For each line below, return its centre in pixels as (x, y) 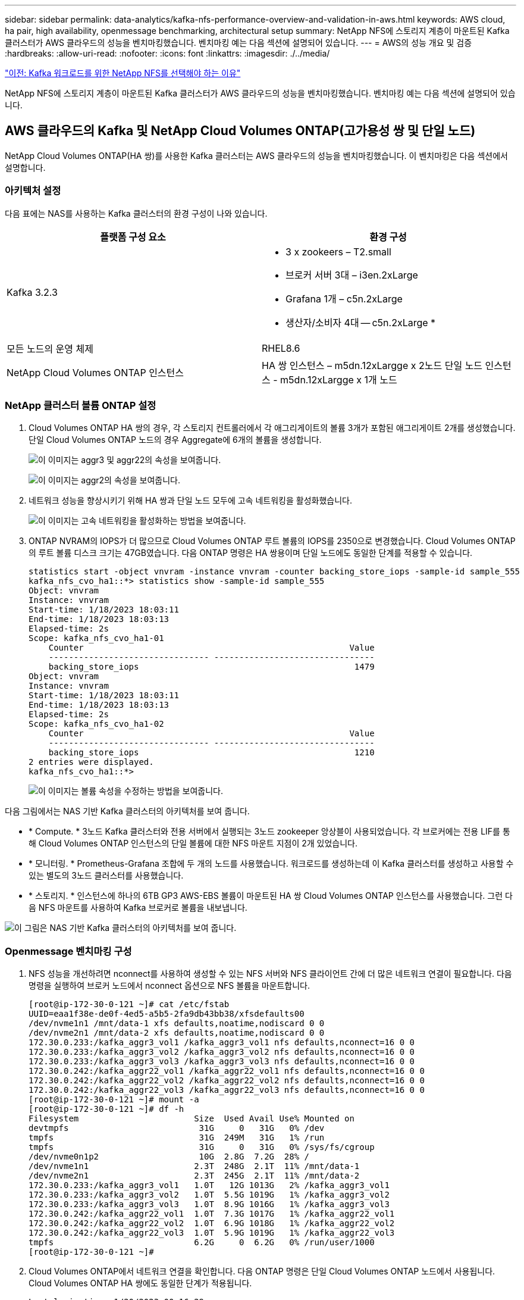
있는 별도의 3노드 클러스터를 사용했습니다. (106, 876)
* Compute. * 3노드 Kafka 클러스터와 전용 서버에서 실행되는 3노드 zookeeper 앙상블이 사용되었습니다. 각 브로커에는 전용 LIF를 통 (269, 832)
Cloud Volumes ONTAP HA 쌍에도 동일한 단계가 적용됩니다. (140, 1283)
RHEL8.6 (281, 348)
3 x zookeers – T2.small (338, 251)
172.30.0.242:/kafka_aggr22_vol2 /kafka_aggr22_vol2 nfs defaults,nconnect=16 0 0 (227, 1081)
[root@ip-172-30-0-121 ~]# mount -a (114, 1100)
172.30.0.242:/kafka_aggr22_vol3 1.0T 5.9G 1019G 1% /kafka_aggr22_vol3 (212, 1233)
